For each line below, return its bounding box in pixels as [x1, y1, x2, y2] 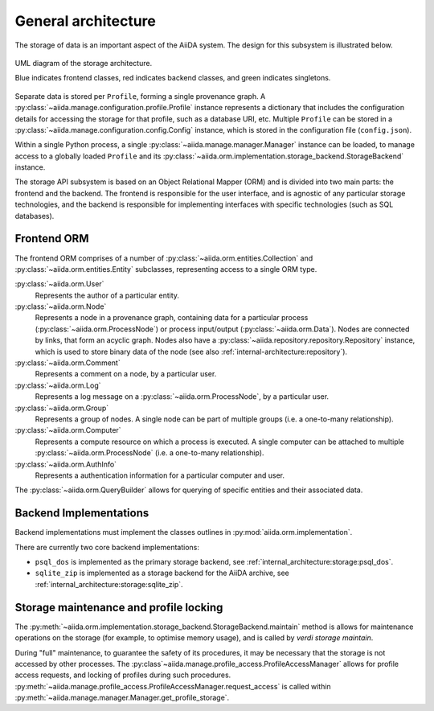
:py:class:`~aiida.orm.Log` [14, 380, 101, 390]
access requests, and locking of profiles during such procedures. [14, 670, 231, 680]
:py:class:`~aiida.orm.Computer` [14, 425, 121, 435]
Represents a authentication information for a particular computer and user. [35, 471, 285, 480]
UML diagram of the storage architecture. [14, 58, 153, 68]
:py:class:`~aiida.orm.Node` [14, 302, 107, 311]
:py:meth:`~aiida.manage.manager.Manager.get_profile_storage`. [14, 693, 230, 703]
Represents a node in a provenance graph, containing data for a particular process [35, 313, 309, 323]
